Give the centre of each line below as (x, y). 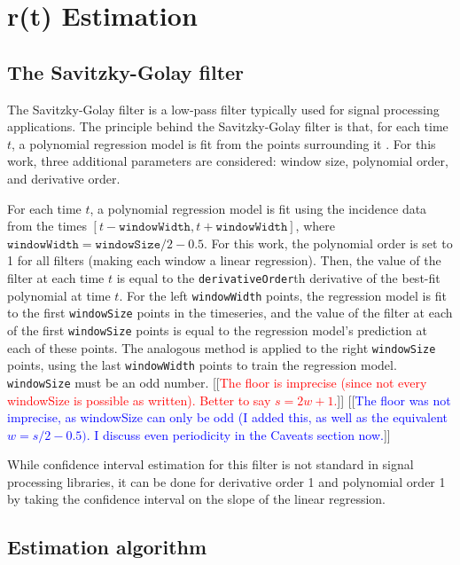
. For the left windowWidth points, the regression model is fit (283, 295)
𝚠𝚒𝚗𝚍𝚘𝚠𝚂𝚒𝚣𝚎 (128, 244)
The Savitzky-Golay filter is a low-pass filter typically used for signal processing (223, 109)
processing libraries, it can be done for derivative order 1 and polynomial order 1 (226, 481)
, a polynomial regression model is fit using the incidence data (258, 208)
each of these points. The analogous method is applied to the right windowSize (222, 347)
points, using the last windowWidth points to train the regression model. (202, 365)
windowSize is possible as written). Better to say (139, 400)
